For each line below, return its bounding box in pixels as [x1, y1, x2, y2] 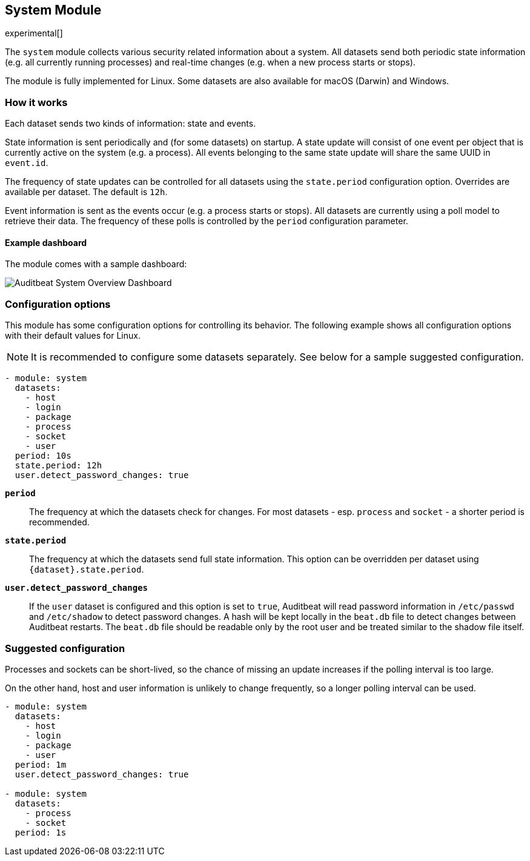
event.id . [5, 158, 48, 168]
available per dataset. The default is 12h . [5, 187, 168, 198]
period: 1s [15, 827, 67, 837]
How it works [5, 96, 68, 108]
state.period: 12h [15, 460, 102, 471]
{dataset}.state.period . [29, 564, 144, 575]
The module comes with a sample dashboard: [5, 259, 187, 270]
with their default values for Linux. [5, 330, 141, 341]
